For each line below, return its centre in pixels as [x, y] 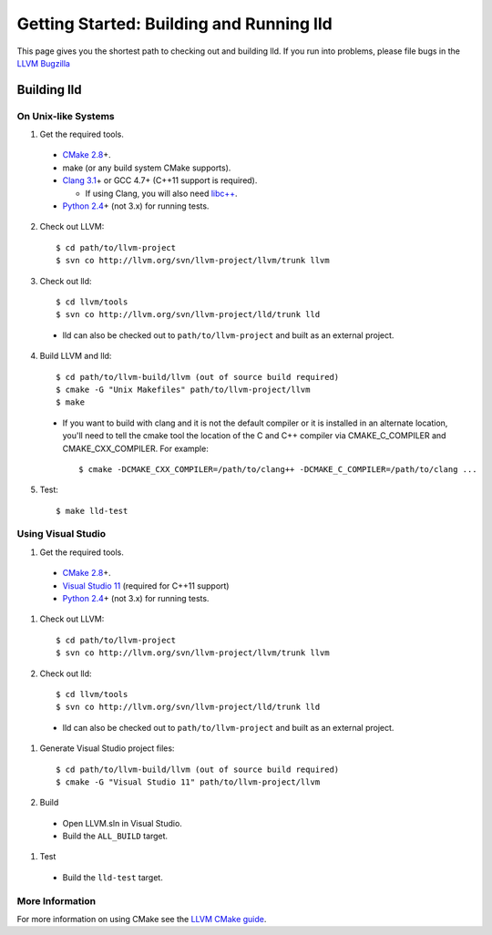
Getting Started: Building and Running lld [174, 24]
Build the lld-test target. [113, 877]
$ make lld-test [92, 511]
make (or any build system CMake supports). [147, 168]
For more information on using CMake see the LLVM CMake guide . [142, 919]
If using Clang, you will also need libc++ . [161, 193]
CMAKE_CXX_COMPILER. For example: [135, 448]
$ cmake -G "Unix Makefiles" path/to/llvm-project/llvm [183, 389]
